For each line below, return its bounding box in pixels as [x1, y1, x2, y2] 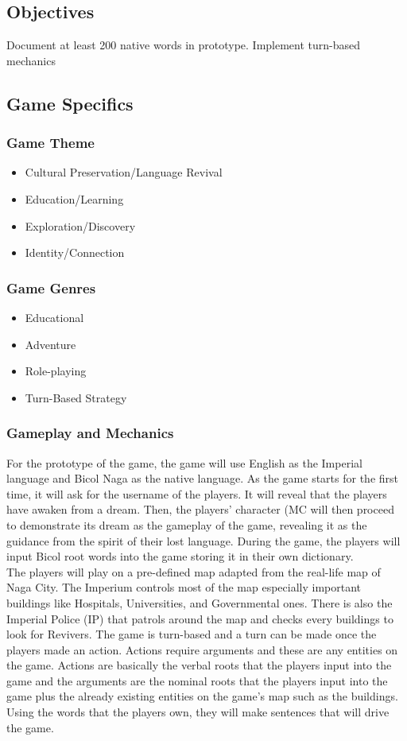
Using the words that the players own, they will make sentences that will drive [6, 704, 390, 720]
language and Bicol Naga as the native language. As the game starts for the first [6, 470, 398, 487]
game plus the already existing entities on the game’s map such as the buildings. [6, 688, 398, 704]
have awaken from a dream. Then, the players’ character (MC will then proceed [6, 501, 394, 518]
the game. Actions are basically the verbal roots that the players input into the [6, 657, 392, 673]
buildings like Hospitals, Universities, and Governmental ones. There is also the [6, 594, 393, 611]
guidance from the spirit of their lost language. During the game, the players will [6, 532, 401, 549]
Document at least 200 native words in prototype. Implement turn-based [6, 37, 361, 53]
